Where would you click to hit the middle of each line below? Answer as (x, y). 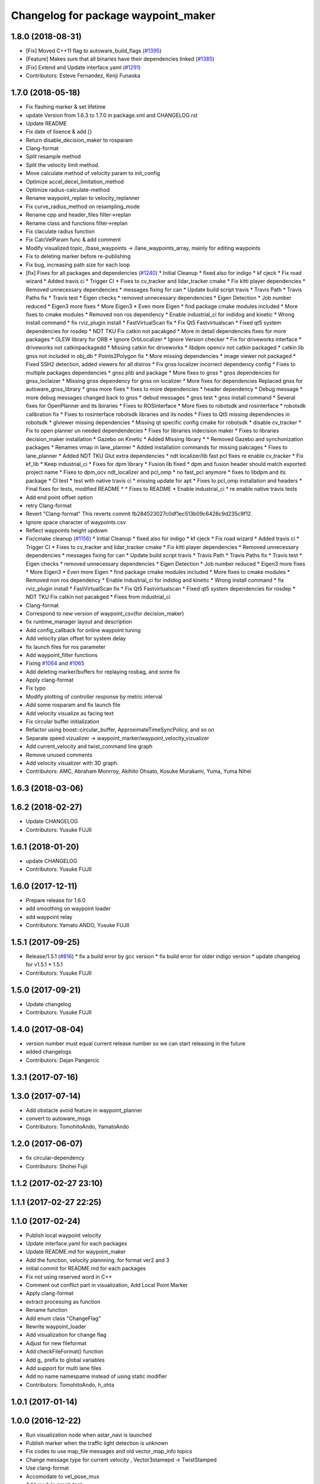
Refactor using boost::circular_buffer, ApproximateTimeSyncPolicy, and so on (120, 730)
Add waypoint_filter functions (62, 655)
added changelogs (49, 1052)
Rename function (47, 1310)
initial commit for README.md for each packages (86, 1269)
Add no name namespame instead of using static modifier (96, 1377)
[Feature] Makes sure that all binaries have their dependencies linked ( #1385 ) (120, 59)
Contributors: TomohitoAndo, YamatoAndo (78, 1127)
